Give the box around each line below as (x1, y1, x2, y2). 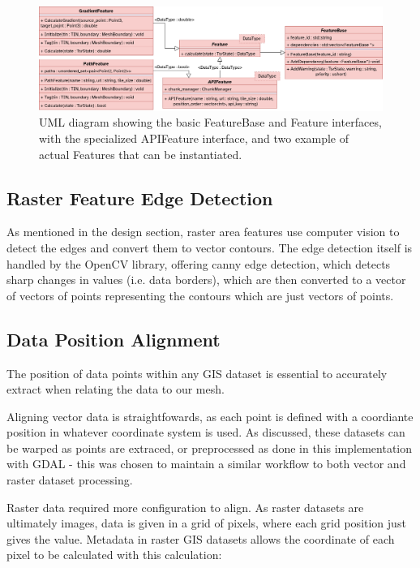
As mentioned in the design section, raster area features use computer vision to (6, 223, 400, 240)
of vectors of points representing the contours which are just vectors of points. (6, 286, 394, 303)
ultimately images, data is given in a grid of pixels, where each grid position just (6, 514, 406, 531)
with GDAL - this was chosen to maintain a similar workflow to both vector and (6, 455, 406, 472)
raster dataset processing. (6, 471, 133, 488)
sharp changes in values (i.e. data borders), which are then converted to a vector (6, 271, 406, 288)
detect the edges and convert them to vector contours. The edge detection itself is (6, 239, 413, 256)
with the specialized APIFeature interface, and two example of (39, 129, 349, 146)
